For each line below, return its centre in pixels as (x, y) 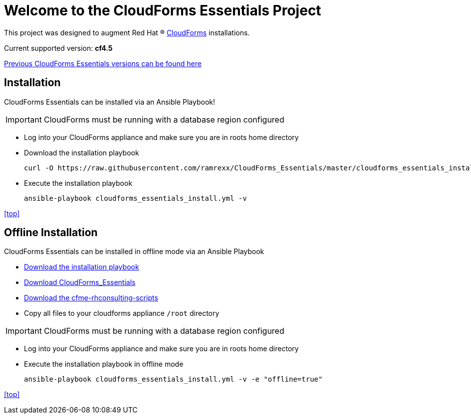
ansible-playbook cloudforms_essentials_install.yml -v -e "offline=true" (173, 379)
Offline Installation (51, 233)
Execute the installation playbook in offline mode (104, 364)
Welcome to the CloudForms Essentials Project (163, 10)
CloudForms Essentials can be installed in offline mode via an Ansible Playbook (134, 252)
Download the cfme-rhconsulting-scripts (91, 298)
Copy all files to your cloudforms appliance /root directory (122, 313)
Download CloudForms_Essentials (80, 282)
